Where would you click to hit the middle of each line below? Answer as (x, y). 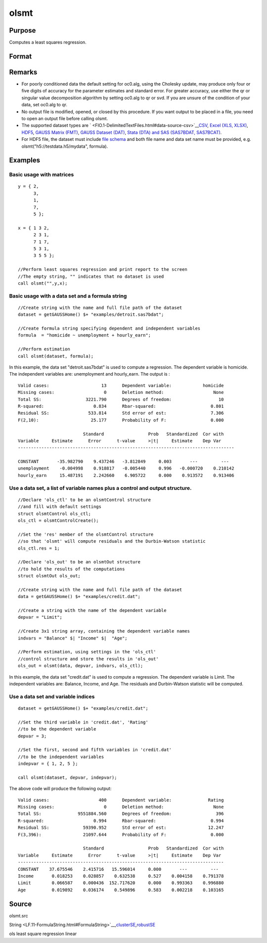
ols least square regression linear (43, 934)
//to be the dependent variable (57, 729)
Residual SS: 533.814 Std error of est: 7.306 (121, 413)
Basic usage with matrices (42, 174)
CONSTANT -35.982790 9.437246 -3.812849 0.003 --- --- (124, 462)
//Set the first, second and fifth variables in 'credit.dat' (95, 750)
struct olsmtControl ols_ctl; (55, 514)
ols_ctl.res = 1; (39, 548)
